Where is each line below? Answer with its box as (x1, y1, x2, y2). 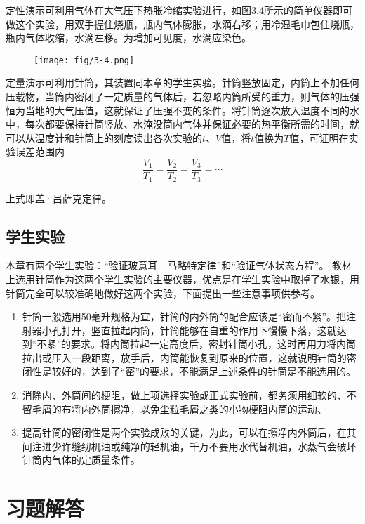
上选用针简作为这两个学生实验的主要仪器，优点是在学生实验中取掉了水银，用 (6, 271, 359, 286)
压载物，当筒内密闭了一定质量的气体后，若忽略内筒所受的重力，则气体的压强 (6, 89, 359, 104)
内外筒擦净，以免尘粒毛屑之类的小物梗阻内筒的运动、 (81, 401, 327, 416)
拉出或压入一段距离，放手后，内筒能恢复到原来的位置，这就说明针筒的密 (22, 350, 357, 365)
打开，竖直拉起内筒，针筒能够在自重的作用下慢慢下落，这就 (61, 322, 337, 337)
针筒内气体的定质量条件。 (22, 452, 140, 467)
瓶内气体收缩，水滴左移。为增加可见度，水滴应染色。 (6, 30, 251, 45)
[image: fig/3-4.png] (34, 55, 135, 65)
